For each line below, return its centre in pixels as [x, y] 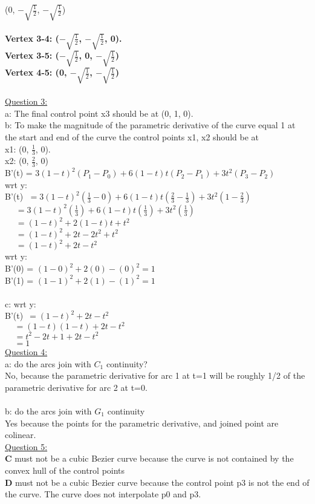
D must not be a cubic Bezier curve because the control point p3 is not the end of [157, 482]
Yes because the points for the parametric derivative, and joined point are [142, 423]
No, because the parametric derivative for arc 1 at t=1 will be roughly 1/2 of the [155, 375]
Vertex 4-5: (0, [36, 72]
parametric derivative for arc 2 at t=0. [76, 387]
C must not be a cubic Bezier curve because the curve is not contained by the [149, 458]
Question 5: [26, 446]
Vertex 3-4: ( [32, 38]
